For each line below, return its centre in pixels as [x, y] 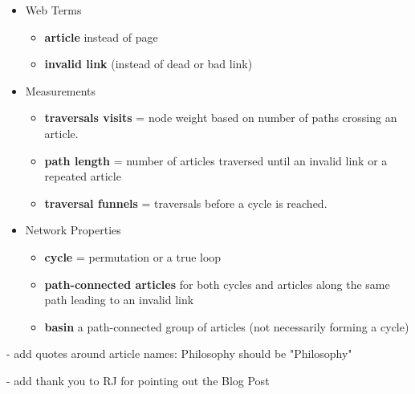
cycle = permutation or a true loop [133, 256]
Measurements [61, 90]
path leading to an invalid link [119, 300]
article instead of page [101, 37]
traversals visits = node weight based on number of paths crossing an [221, 118]
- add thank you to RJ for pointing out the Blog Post [138, 380]
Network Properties [73, 230]
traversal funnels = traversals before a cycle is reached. [186, 203]
